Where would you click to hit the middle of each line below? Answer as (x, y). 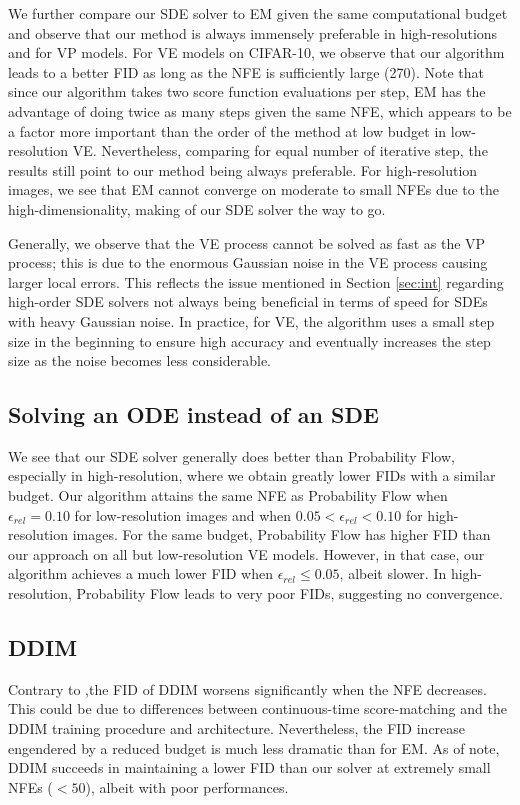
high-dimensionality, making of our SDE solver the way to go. (197, 208)
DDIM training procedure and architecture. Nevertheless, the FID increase (237, 728)
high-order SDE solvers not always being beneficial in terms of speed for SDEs (248, 301)
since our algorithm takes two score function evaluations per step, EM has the (247, 91)
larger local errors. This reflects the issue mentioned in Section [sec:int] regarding (256, 281)
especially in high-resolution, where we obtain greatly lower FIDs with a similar (252, 475)
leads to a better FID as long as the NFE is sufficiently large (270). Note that (246, 71)
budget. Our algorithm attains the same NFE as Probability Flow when (228, 495)
